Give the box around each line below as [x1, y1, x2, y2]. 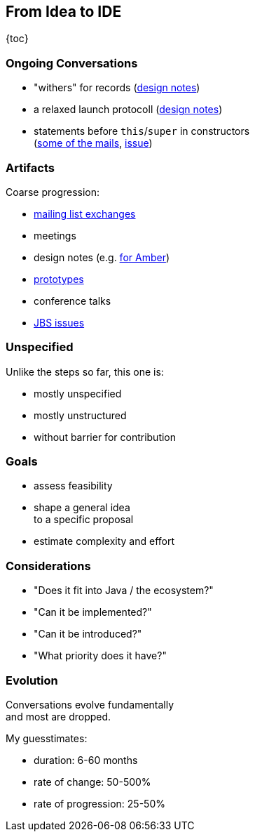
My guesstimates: [6, 732, 88, 744]
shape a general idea [34, 501, 130, 514]
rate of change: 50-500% [34, 775, 151, 788]
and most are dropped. [6, 710, 111, 723]
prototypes [34, 272, 84, 285]
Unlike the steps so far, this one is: [6, 365, 164, 378]
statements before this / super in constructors [34, 125, 250, 138]
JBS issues [34, 316, 85, 329]
